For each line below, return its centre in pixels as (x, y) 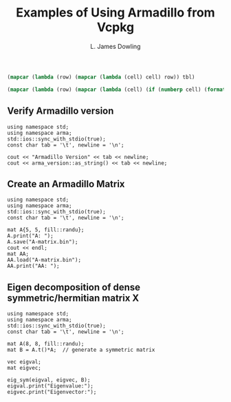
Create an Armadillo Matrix (66, 184)
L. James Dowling (115, 46)
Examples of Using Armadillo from (115, 13)
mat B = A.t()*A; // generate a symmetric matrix (81, 350)
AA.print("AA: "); (33, 266)
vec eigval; (24, 362)
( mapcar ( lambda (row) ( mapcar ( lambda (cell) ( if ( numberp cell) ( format (117, 89)
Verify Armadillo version (60, 111)
